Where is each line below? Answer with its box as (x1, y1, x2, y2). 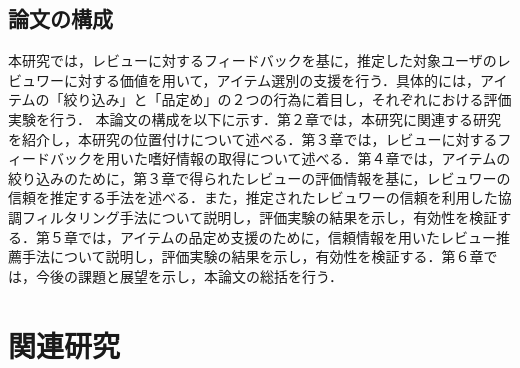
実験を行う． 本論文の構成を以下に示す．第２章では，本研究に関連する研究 (8, 108, 501, 129)
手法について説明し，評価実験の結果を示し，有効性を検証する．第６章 (21, 246, 484, 267)
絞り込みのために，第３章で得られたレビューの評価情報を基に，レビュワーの (8, 167, 511, 188)
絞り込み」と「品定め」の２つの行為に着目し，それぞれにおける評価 (63, 89, 512, 110)
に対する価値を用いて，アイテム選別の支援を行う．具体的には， (63, 69, 481, 90)
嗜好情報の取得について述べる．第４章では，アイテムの (147, 148, 511, 169)
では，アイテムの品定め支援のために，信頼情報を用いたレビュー (77, 226, 496, 247)
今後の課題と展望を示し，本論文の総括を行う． (35, 265, 343, 286)
